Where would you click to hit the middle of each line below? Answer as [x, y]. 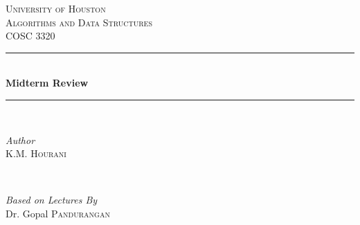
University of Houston [56, 8]
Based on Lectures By [52, 200]
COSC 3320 [30, 36]
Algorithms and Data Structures [79, 22]
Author [20, 139]
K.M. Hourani [36, 153]
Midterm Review [47, 83]
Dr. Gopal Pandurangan [58, 213]
